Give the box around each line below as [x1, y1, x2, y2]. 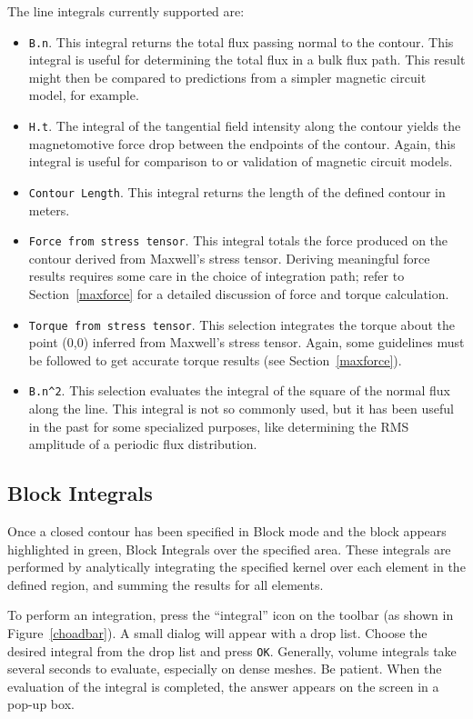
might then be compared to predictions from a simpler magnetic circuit [28, 67, 427, 86]
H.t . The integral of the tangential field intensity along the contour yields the [28, 116, 461, 135]
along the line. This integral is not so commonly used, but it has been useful [28, 399, 454, 418]
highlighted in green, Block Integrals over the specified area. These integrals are [7, 539, 451, 558]
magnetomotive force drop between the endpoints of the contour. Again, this [28, 134, 456, 153]
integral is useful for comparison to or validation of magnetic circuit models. [28, 152, 453, 171]
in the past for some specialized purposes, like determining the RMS [28, 416, 409, 435]
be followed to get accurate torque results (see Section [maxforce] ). [28, 350, 402, 369]
